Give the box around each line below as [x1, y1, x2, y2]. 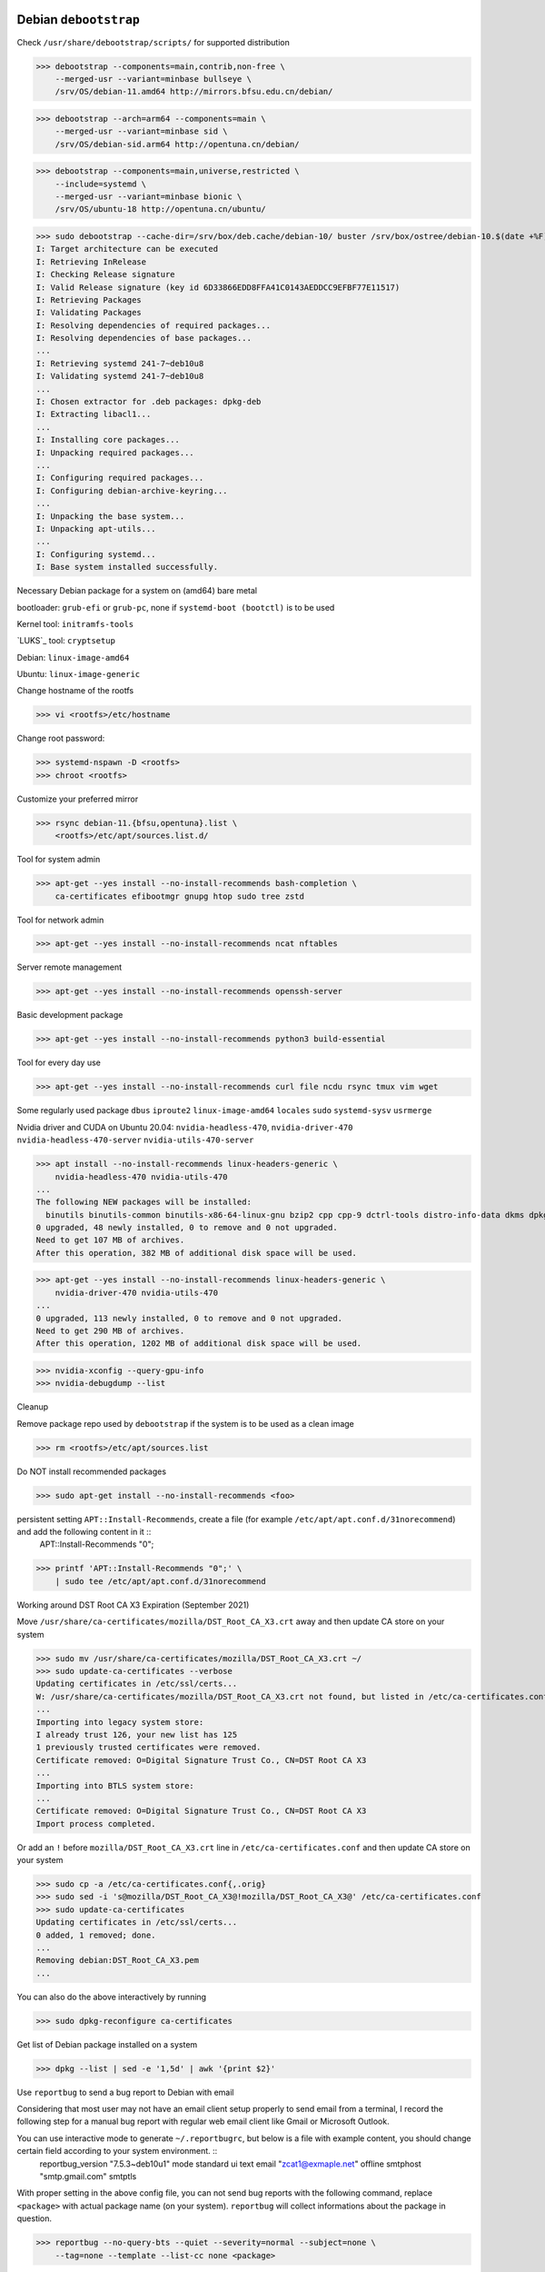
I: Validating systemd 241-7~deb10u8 [35, 371, 204, 382]
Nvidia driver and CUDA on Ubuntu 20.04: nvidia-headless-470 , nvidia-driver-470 [16, 1121, 353, 1132]
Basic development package [16, 1010, 124, 1021]
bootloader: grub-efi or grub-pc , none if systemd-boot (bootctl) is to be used [16, 602, 335, 613]
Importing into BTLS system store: [35, 1780, 194, 1790]
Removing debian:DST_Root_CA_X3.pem [35, 1955, 200, 1966]
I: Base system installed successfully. [35, 562, 218, 573]
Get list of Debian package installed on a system [16, 2038, 198, 2049]
